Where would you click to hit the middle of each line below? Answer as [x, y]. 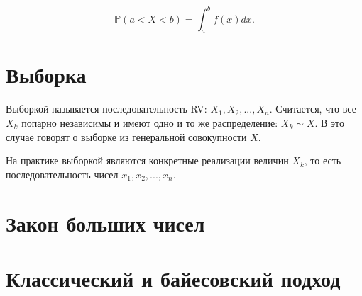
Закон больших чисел [105, 223]
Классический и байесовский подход [173, 278]
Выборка [46, 75]
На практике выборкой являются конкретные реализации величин [147, 160]
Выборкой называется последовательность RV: [106, 109]
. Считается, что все [313, 109]
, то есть [323, 160]
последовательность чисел [62, 174]
